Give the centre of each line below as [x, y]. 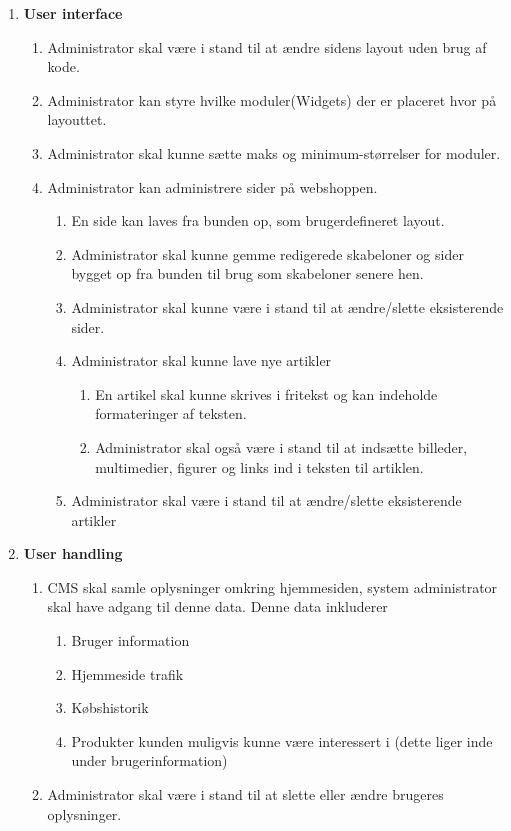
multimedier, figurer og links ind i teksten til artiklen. [259, 466]
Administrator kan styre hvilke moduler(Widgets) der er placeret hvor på [272, 99]
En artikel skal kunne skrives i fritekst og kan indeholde [266, 393]
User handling [73, 553]
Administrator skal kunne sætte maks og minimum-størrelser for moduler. [274, 152]
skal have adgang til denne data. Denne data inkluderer [217, 606]
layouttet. [77, 119]
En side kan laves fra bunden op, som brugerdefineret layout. [258, 220]
